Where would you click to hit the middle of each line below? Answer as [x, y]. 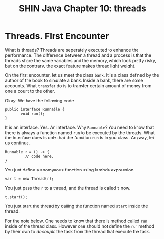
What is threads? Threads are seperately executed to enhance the [72, 50]
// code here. [39, 156]
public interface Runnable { [35, 109]
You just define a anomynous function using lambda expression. [70, 170]
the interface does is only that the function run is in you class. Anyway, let [80, 137]
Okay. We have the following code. [40, 100]
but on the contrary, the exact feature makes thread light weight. [70, 66]
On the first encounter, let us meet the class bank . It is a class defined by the [82, 75]
